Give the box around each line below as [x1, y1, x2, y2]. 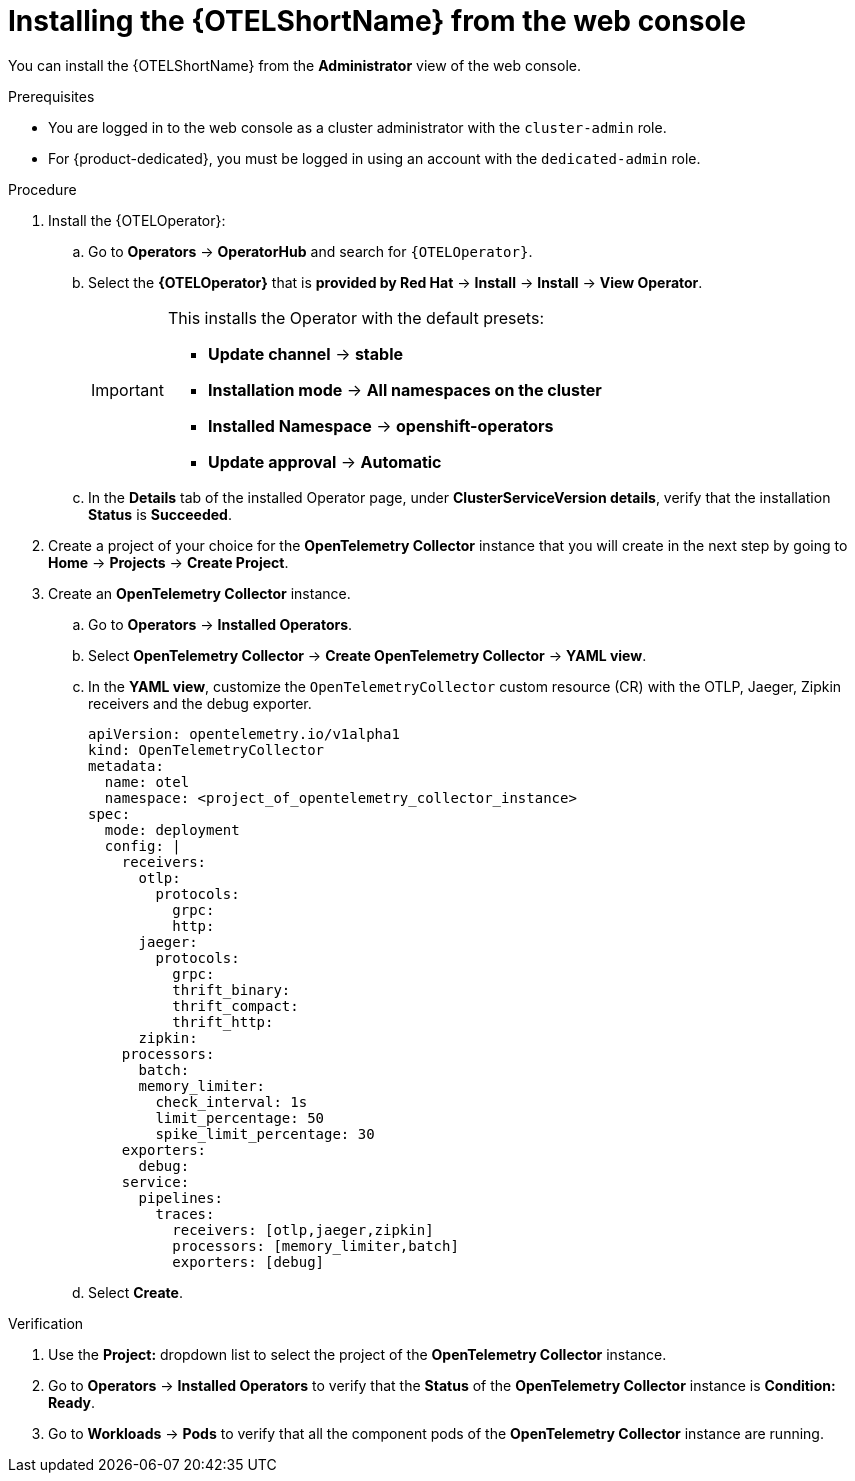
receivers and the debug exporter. [88, 694, 312, 712]
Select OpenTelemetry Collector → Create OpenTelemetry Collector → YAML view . [88, 646, 647, 664]
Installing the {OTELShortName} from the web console [8, 4, 746, 38]
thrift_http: [172, 1013, 274, 1030]
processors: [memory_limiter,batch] [172, 1237, 459, 1254]
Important [91, 379, 164, 400]
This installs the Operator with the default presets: [167, 307, 544, 328]
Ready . [48, 1393, 96, 1411]
